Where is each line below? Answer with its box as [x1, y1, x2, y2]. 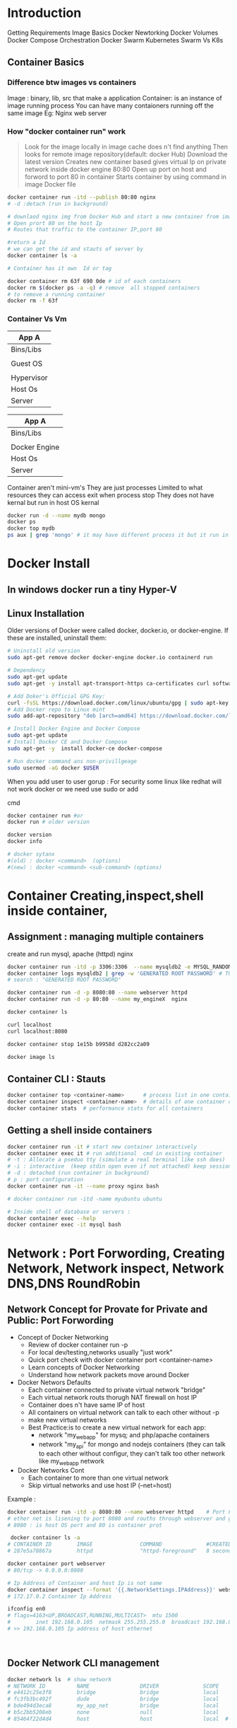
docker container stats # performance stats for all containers [7, 1105, 203, 1112]
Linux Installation [7, 608, 85, 620]
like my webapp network [38, 1456, 104, 1467]
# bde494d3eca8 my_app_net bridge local [7, 1703, 219, 1710]
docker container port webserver [7, 1560, 106, 1567]
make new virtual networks [28, 1416, 107, 1425]
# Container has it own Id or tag [7, 265, 112, 272]
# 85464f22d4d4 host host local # [7, 1715, 229, 1722]
